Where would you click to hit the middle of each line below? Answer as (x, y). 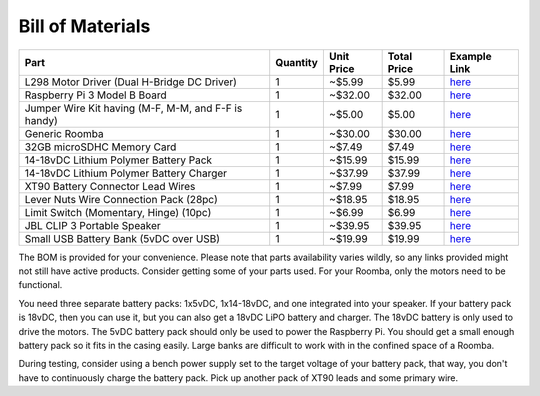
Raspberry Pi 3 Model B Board (95, 95)
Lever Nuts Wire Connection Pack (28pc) (121, 199)
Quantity (297, 62)
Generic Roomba (64, 133)
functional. (40, 285)
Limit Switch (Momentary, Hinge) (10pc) (118, 212)
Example (470, 56)
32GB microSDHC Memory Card (100, 147)
